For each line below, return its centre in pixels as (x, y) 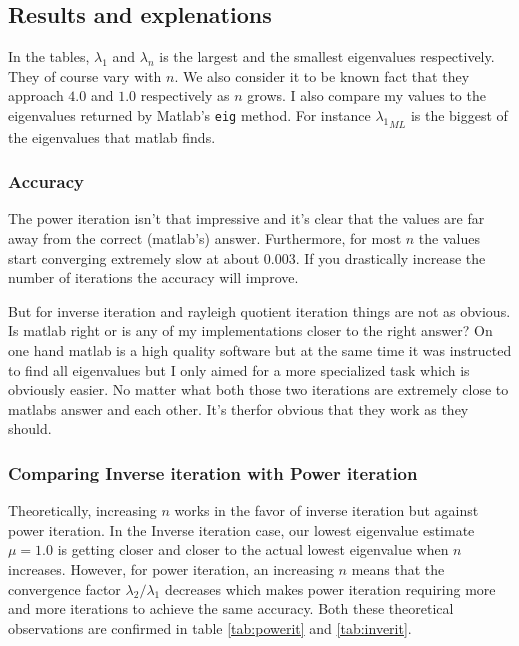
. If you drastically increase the (390, 257)
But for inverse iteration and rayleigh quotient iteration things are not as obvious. (259, 310)
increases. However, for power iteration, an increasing (171, 568)
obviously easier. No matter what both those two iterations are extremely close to (258, 389)
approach (36, 95)
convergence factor (64, 588)
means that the (398, 568)
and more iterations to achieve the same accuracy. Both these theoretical (231, 608)
